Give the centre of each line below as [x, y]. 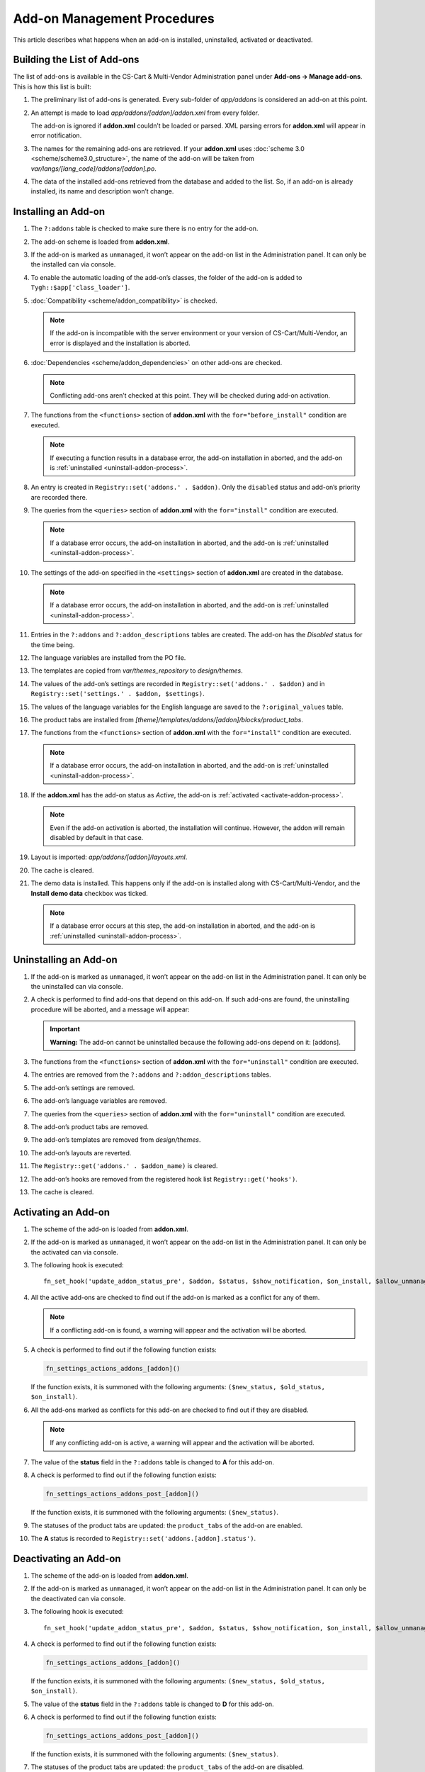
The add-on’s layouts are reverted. [81, 1153]
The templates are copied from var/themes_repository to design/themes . [137, 671]
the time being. [53, 644]
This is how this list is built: [52, 86]
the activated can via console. [74, 1252]
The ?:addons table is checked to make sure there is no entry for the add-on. [144, 229]
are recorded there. [59, 497]
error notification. [56, 135]
